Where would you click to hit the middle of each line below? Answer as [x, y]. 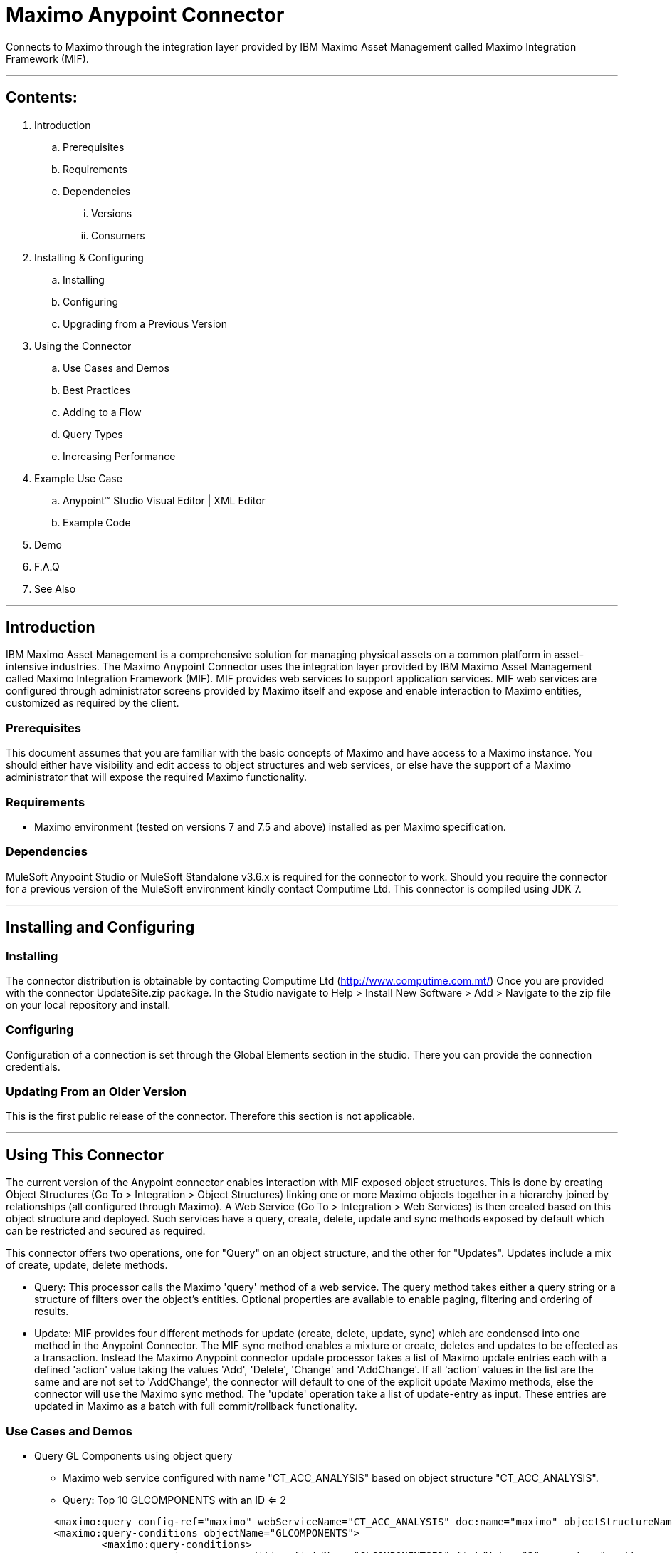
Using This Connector [85, 1155]
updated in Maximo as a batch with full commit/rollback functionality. [196, 1406]
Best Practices [96, 390]
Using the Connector [83, 346]
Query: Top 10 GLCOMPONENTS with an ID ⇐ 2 [174, 1500]
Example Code [97, 522]
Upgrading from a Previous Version [145, 323]
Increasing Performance [119, 456]
